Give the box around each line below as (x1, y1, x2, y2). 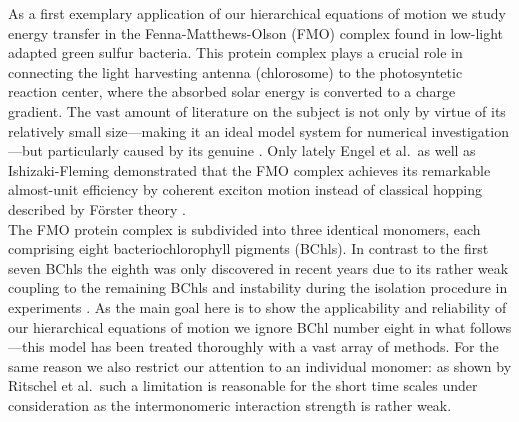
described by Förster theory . (8, 198, 186, 219)
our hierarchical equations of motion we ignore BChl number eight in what (8, 316, 466, 337)
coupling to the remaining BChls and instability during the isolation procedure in (8, 277, 508, 298)
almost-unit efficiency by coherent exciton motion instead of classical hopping (8, 179, 482, 200)
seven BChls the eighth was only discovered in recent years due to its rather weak (8, 257, 509, 278)
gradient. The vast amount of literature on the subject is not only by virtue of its (8, 100, 506, 121)
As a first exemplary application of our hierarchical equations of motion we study (8, 3, 506, 23)
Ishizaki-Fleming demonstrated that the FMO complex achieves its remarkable (8, 159, 491, 180)
